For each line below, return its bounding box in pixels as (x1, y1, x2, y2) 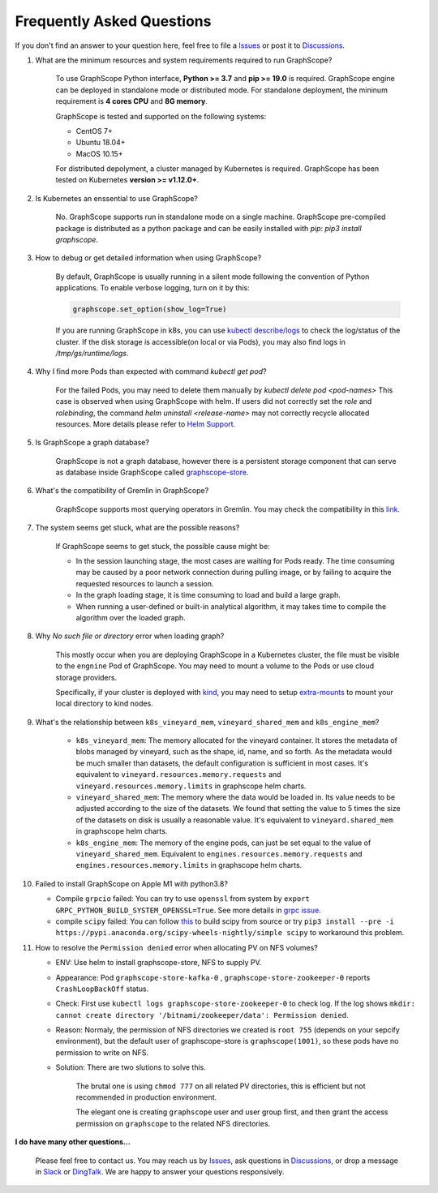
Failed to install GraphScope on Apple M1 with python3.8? (35, 878, 229, 888)
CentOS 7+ (75, 126, 114, 135)
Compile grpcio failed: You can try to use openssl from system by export (55, 894, 310, 903)
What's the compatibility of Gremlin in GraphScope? (35, 486, 209, 496)
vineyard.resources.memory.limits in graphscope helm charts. (75, 781, 307, 791)
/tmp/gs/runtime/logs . (55, 348, 129, 358)
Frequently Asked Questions (15, 12, 212, 30)
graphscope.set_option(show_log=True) (72, 305, 227, 314)
